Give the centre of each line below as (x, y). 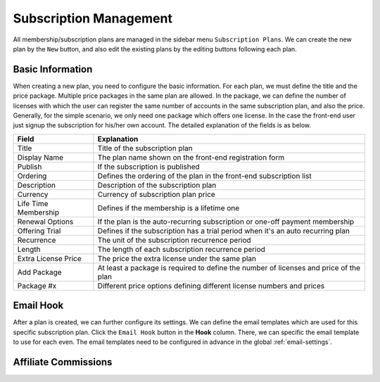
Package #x (37, 286)
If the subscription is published (148, 167)
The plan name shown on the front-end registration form (191, 157)
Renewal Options (45, 222)
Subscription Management (93, 18)
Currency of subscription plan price (157, 194)
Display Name (40, 157)
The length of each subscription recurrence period (181, 249)
